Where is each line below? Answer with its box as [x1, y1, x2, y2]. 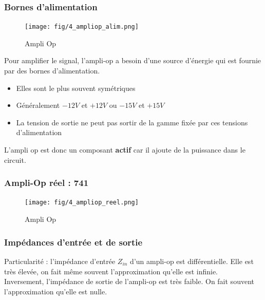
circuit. [4, 154, 26, 165]
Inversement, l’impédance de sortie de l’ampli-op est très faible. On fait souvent [4, 276, 254, 287]
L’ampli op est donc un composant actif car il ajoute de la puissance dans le [4, 144, 245, 155]
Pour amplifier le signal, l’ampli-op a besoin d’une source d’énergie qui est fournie [4, 55, 261, 66]
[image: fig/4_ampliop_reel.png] [25, 199, 139, 207]
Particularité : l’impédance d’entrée [4, 255, 116, 266]
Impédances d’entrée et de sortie [4, 235, 143, 248]
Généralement [16, 100, 60, 110]
